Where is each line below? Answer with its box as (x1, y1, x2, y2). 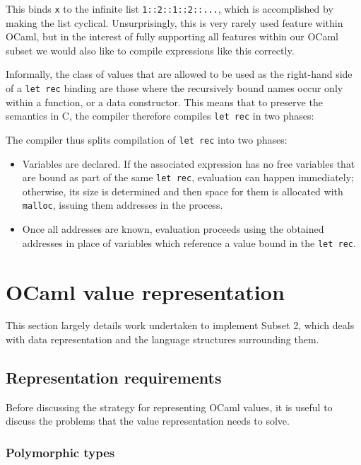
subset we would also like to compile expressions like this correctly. (6, 42, 295, 57)
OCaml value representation (6, 277, 285, 306)
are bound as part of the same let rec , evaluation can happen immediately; (22, 170, 355, 185)
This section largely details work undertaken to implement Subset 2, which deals (6, 318, 355, 333)
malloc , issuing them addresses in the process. (22, 197, 223, 212)
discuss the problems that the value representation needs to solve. (6, 413, 290, 428)
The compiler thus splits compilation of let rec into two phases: (6, 132, 288, 147)
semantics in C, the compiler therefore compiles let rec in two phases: (6, 108, 314, 123)
